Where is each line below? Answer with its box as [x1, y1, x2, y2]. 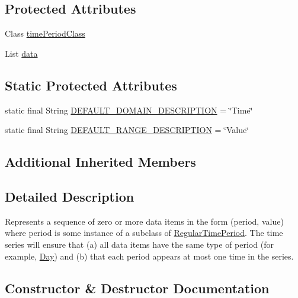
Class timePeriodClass [5, 27, 85, 40]
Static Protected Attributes [5, 76, 177, 94]
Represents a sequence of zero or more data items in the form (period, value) [5, 215, 284, 227]
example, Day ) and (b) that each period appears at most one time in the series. [5, 250, 294, 262]
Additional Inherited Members [5, 153, 196, 171]
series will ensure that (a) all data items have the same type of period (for [5, 238, 274, 250]
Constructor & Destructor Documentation [5, 278, 270, 297]
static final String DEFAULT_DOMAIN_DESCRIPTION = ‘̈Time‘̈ [5, 103, 253, 116]
